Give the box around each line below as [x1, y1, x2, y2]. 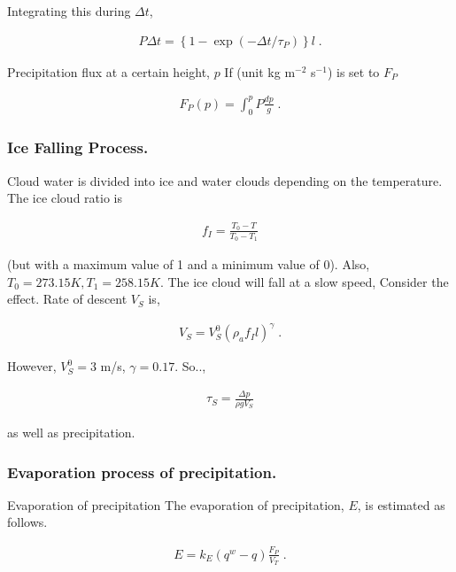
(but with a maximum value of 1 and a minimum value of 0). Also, [7, 254, 370, 273]
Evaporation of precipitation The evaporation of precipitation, [7, 495, 344, 514]
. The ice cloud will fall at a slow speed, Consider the [159, 272, 449, 290]
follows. [7, 513, 48, 531]
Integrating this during [7, 2, 131, 19]
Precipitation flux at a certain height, [7, 62, 210, 81]
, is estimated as [357, 495, 445, 514]
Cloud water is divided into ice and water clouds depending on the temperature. [7, 171, 443, 189]
